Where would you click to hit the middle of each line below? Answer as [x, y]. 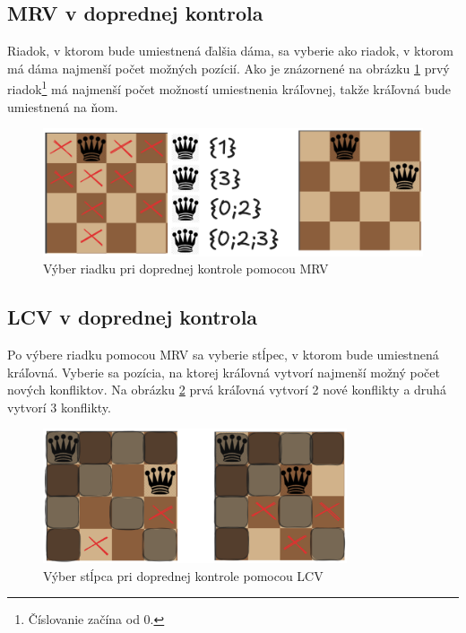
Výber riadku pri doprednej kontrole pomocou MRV [186, 269]
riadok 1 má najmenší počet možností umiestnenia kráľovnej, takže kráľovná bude [229, 88]
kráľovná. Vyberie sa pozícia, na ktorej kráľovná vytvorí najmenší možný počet [224, 372]
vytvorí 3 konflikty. [59, 407]
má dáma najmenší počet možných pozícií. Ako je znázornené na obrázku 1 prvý [229, 68]
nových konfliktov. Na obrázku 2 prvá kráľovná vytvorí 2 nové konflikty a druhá [227, 390]
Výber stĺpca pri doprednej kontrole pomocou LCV [183, 575]
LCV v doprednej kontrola [133, 317]
